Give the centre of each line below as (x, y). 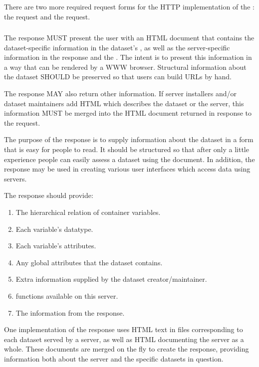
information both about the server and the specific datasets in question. (114, 358)
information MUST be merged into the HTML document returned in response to (128, 113)
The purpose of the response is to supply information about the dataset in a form (129, 139)
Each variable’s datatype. (54, 229)
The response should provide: (49, 195)
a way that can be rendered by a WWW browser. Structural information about (125, 67)
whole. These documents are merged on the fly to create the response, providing (127, 349)
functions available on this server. (67, 295)
